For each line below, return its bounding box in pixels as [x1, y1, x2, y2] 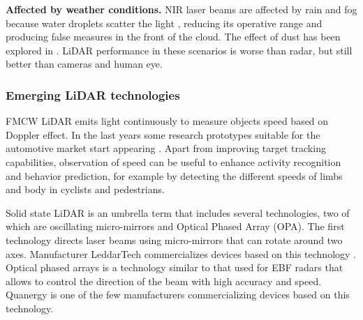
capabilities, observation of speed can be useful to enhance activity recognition [6, 154, 341, 169]
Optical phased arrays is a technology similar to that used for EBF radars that [6, 260, 343, 275]
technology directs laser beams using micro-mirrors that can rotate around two [6, 232, 343, 247]
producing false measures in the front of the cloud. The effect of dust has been [6, 29, 341, 44]
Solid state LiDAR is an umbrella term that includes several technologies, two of [6, 205, 350, 220]
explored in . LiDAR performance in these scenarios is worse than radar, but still [6, 43, 353, 57]
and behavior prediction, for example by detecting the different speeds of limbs [6, 168, 343, 183]
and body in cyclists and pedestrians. [6, 182, 165, 197]
